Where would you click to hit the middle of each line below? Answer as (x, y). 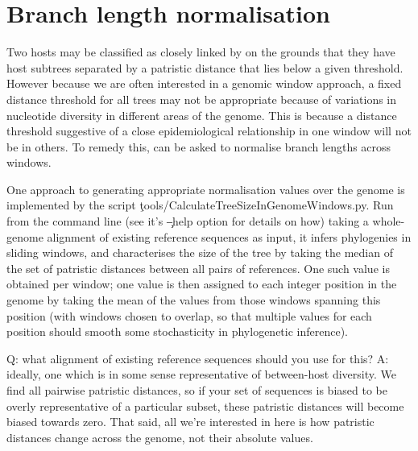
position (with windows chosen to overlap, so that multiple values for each (189, 315)
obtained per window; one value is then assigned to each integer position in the (202, 284)
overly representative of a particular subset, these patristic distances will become (205, 405)
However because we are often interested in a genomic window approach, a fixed (204, 83)
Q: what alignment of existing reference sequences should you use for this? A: (198, 358)
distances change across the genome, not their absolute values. (160, 437)
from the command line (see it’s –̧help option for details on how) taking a (188, 221)
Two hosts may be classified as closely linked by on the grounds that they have (201, 52)
